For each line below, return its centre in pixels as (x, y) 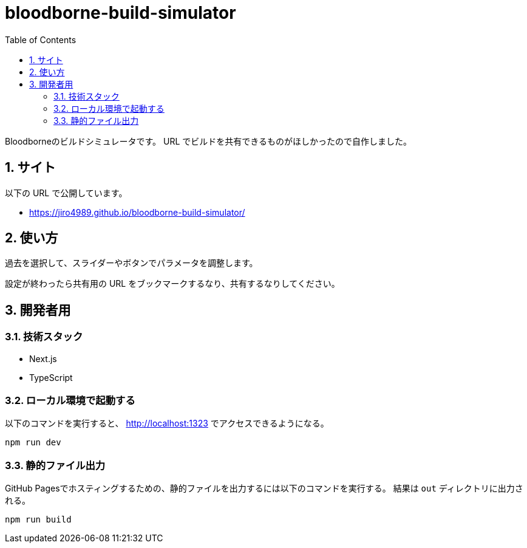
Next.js (43, 358)
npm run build (38, 520)
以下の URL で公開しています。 (66, 193)
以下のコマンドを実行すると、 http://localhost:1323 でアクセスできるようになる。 (167, 423)
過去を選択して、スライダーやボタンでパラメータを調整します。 (131, 263)
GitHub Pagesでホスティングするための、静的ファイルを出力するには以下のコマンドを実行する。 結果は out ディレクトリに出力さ (264, 488)
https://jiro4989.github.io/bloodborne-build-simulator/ (137, 212)
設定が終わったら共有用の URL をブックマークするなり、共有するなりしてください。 (172, 284)
